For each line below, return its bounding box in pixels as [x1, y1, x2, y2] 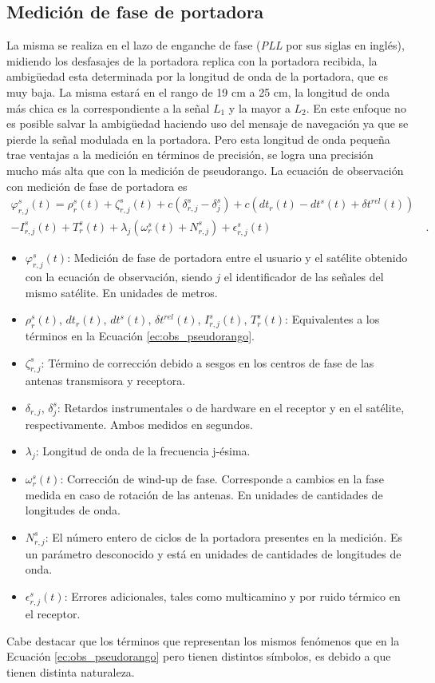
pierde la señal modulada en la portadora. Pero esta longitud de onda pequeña [6, 130, 390, 147]
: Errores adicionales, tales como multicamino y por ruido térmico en [64, 587, 401, 604]
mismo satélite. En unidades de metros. [25, 284, 218, 300]
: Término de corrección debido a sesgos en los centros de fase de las [41, 354, 374, 371]
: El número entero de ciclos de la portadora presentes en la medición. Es [45, 528, 402, 545]
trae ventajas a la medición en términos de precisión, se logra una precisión [6, 146, 374, 163]
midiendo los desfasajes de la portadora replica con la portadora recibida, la [6, 52, 378, 69]
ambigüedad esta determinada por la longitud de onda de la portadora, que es [6, 68, 388, 85]
